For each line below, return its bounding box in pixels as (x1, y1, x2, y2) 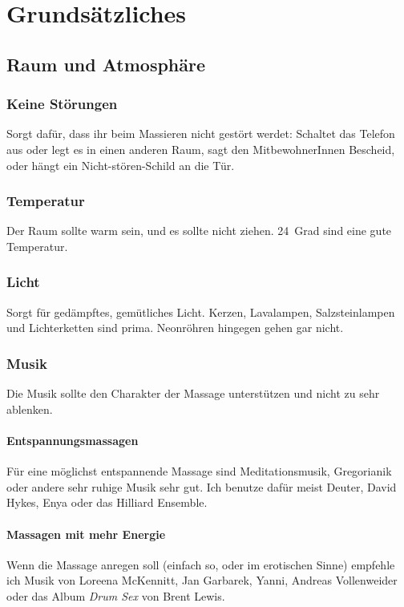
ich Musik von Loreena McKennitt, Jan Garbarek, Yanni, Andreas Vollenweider (6, 572, 398, 589)
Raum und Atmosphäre (6, 51, 206, 76)
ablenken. (6, 400, 53, 417)
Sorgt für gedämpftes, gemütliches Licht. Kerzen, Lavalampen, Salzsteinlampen (6, 303, 395, 320)
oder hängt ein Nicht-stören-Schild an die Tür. (6, 156, 235, 173)
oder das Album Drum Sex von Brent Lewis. (6, 587, 225, 604)
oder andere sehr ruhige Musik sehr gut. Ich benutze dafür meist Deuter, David (6, 478, 397, 495)
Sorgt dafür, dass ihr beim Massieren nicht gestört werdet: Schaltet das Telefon (6, 125, 395, 142)
